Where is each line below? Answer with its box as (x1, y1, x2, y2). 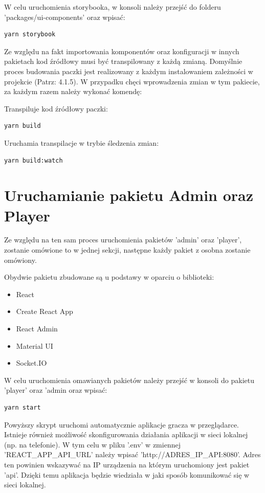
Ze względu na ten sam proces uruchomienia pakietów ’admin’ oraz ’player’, (4, 234, 242, 245)
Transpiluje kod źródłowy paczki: (4, 103, 108, 114)
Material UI (16, 340, 53, 351)
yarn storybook (4, 31, 56, 38)
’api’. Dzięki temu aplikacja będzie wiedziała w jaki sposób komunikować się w (4, 469, 250, 480)
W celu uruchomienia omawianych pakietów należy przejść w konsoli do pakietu (4, 374, 255, 385)
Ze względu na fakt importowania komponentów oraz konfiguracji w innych (4, 46, 239, 56)
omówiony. (4, 254, 37, 265)
